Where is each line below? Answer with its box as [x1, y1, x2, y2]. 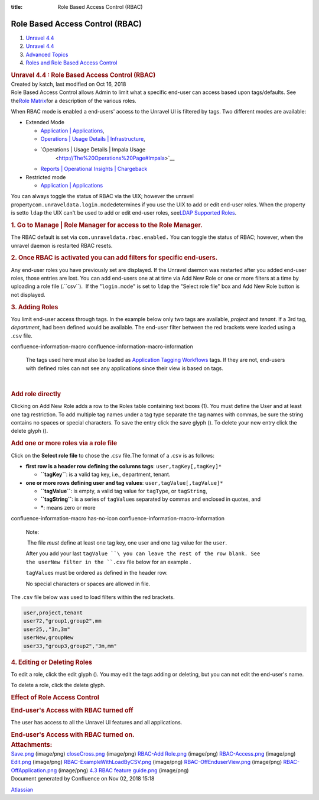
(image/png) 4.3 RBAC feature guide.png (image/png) [58, 766, 189, 774]
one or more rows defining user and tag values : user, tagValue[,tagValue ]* [25, 479, 223, 486]
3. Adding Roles [11, 303, 58, 311]
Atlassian [11, 786, 34, 793]
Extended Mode [25, 119, 65, 126]
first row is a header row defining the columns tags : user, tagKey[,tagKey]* [25, 462, 222, 469]
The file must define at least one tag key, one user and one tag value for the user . [27, 539, 227, 546]
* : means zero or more [40, 504, 96, 511]
